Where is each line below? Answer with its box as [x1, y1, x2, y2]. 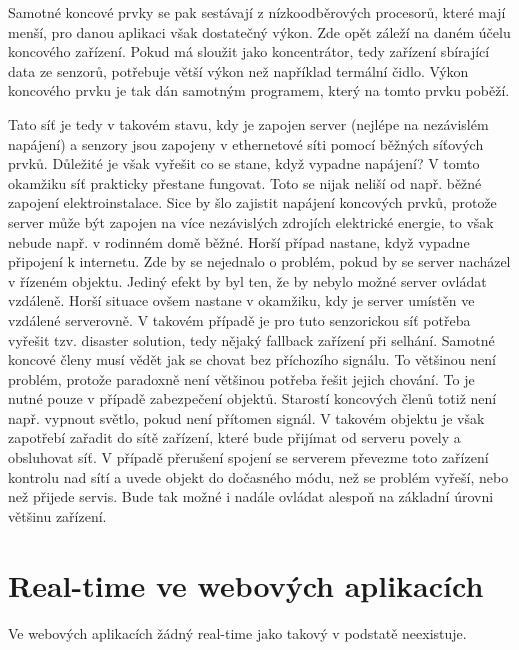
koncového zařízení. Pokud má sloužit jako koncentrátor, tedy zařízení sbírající [8, 41, 490, 62]
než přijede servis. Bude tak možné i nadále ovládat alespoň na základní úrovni [8, 486, 494, 507]
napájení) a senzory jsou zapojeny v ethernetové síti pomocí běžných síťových [8, 133, 484, 154]
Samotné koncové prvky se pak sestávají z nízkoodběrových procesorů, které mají [8, 2, 506, 22]
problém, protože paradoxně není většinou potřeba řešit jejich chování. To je [8, 368, 475, 389]
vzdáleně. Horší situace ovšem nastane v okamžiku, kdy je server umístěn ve [8, 290, 475, 311]
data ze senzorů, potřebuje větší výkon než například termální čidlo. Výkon [8, 60, 469, 81]
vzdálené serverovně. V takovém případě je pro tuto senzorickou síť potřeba [8, 309, 471, 330]
